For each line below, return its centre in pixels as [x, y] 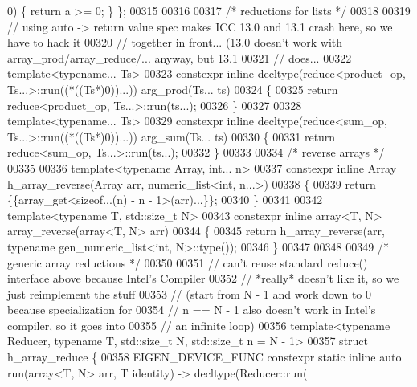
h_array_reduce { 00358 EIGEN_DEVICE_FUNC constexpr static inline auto [204, 357]
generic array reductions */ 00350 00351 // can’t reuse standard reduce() [188, 262]
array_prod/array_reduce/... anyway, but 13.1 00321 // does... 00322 [180, 57]
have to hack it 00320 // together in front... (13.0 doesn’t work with [175, 42]
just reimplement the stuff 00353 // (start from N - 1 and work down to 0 [190, 293]
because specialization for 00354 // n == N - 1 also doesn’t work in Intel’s [192, 310]
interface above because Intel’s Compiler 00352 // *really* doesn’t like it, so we [203, 278]
